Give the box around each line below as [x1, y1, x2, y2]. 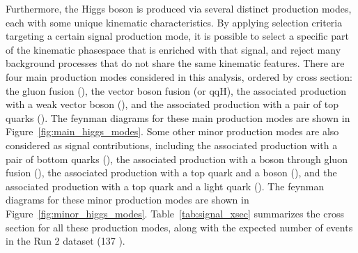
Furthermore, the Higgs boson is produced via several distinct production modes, [6, 1, 352, 15]
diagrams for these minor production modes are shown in [6, 192, 249, 207]
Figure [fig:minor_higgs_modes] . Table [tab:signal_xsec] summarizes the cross [6, 206, 344, 220]
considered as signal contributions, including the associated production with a [6, 137, 338, 152]
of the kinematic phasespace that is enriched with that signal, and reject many [6, 42, 341, 56]
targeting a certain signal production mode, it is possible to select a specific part [6, 29, 349, 43]
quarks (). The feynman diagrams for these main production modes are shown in [6, 110, 350, 125]
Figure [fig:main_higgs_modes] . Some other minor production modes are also [6, 124, 339, 139]
